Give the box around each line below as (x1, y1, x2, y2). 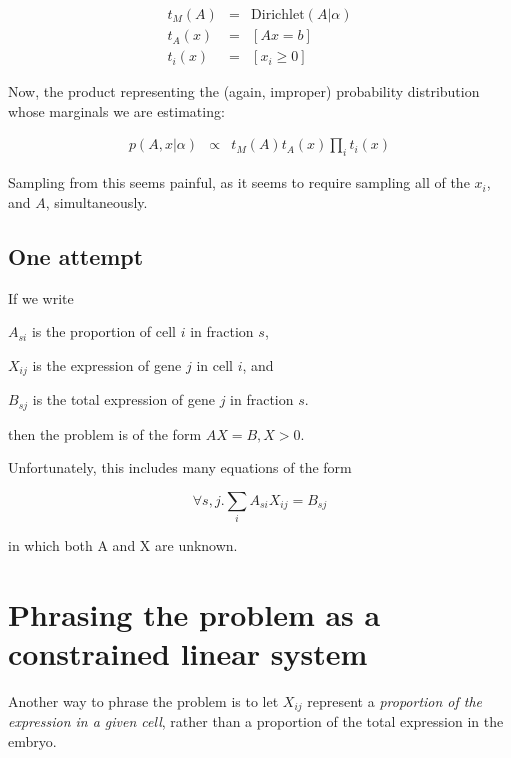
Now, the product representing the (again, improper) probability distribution (8, 81, 480, 102)
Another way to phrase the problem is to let (8, 691, 279, 712)
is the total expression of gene (32, 389, 215, 410)
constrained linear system (8, 633, 368, 674)
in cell (196, 354, 233, 375)
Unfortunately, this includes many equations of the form (8, 457, 352, 478)
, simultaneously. (45, 191, 148, 212)
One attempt (8, 240, 144, 271)
